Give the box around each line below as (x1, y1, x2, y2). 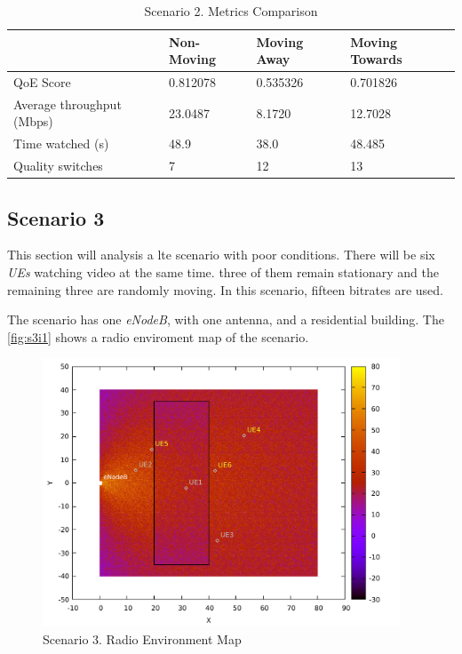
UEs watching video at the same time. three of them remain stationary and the (7, 263, 439, 282)
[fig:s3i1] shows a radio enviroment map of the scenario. (7, 327, 309, 346)
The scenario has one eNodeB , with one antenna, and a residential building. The (7, 310, 444, 329)
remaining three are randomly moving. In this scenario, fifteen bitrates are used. (7, 280, 443, 299)
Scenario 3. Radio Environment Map (43, 629, 242, 648)
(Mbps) (13, 112, 53, 131)
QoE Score (13, 73, 71, 92)
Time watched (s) (13, 134, 109, 153)
